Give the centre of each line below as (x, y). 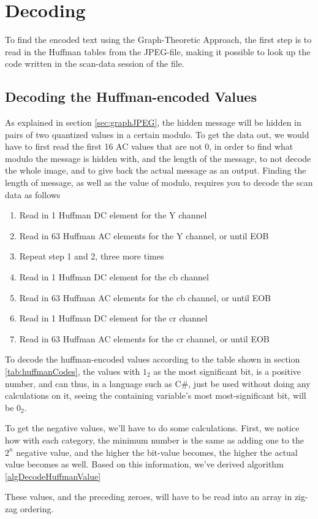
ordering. (37, 508)
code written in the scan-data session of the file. (95, 63)
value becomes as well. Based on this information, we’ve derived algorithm (144, 464)
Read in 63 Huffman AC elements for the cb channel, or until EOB (145, 297)
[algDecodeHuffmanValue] (53, 476)
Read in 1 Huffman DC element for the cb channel (114, 277)
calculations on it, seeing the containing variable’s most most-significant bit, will (156, 395)
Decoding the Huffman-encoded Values (131, 97)
